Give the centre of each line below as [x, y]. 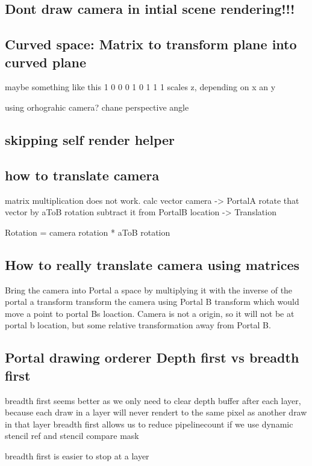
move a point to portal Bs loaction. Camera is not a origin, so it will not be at [150, 313]
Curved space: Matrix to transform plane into [151, 44]
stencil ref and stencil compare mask [72, 436]
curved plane [46, 62]
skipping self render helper [90, 139]
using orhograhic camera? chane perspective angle [97, 107]
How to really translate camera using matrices [152, 264]
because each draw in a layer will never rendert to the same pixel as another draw [156, 412]
